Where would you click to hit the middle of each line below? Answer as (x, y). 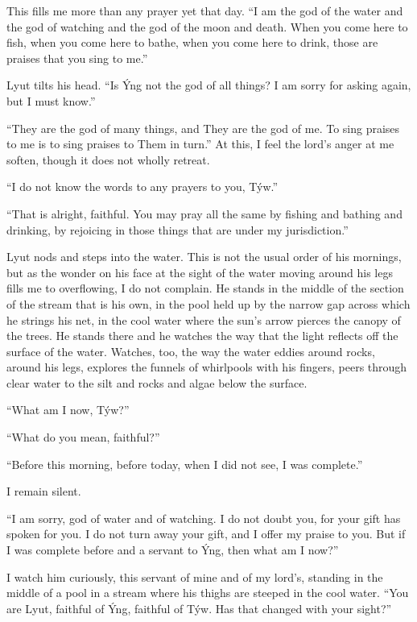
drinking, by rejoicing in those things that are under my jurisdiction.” (178, 229)
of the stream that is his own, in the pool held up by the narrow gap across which (208, 303)
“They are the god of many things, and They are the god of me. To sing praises (203, 128)
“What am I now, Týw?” (68, 410)
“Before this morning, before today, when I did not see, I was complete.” (185, 464)
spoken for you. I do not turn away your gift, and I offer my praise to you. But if (206, 534)
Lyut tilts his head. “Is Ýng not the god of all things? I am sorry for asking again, (209, 85)
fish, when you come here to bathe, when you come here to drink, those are (192, 42)
